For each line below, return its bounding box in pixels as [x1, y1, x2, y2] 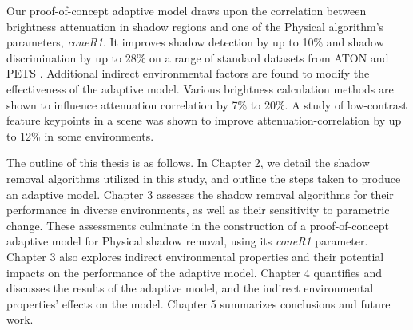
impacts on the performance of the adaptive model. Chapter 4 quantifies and [6, 264, 383, 280]
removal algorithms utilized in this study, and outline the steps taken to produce [6, 169, 401, 186]
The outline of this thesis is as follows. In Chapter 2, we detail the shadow [6, 154, 370, 171]
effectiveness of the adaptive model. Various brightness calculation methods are [6, 80, 394, 97]
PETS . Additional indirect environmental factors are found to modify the [6, 65, 370, 82]
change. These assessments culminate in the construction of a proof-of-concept [6, 217, 389, 233]
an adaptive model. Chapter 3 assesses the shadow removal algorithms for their [6, 185, 394, 202]
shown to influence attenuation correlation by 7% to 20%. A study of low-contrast [6, 96, 407, 113]
